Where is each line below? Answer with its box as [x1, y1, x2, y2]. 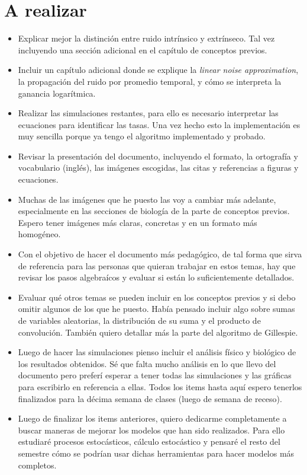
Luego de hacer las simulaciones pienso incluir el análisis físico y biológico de [18, 346, 296, 358]
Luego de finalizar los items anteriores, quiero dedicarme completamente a [18, 412, 287, 425]
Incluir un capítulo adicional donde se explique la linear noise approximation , [18, 63, 299, 76]
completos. [18, 458, 57, 471]
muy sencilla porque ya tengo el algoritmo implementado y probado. [18, 130, 266, 142]
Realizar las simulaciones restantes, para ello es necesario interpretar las [18, 107, 279, 119]
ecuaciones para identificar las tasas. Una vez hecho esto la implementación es [18, 118, 300, 130]
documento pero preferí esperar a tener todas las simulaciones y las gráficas [18, 369, 292, 381]
